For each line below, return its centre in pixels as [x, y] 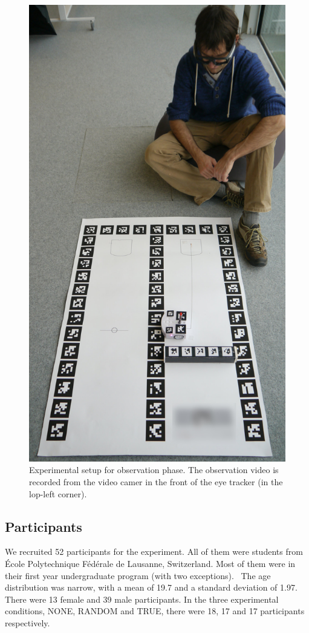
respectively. [28, 622]
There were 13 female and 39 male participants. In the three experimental [142, 599]
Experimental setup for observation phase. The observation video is [154, 470]
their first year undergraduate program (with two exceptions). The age [138, 575]
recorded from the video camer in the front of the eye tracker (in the [156, 481]
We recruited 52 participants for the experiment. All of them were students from [154, 552]
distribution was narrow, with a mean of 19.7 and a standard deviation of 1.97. [151, 587]
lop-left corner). [58, 493]
